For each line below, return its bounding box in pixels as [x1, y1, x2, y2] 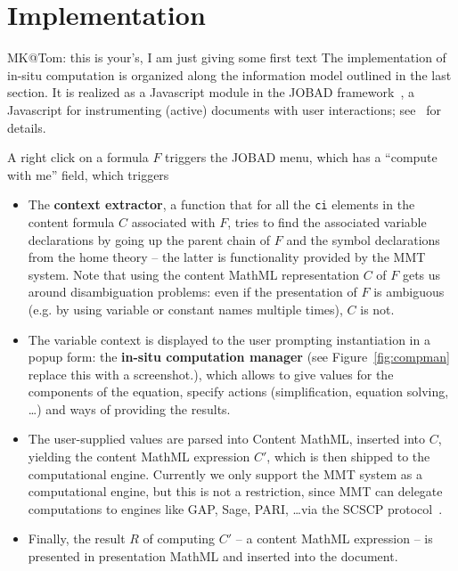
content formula [28, 212, 115, 231]
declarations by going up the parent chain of [28, 230, 271, 249]
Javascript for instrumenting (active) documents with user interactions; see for [7, 100, 441, 118]
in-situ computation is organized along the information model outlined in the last [7, 65, 452, 84]
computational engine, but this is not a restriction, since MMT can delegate [28, 482, 443, 501]
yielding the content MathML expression [28, 447, 250, 466]
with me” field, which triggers [7, 165, 169, 184]
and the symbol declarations [286, 230, 440, 249]
